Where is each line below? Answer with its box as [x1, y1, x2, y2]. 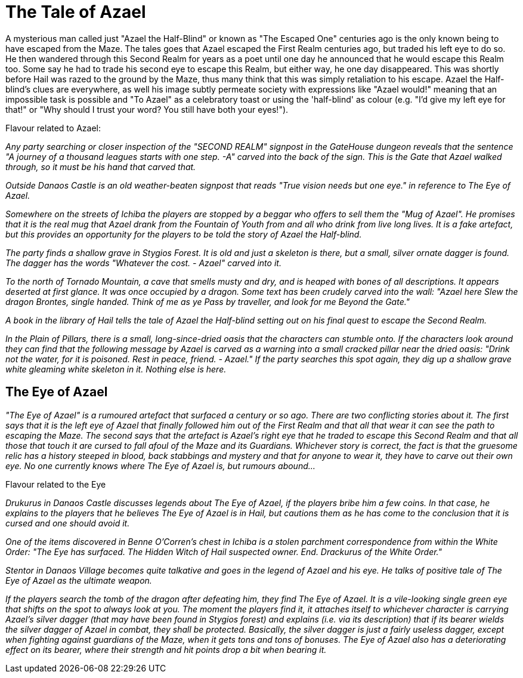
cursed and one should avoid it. [5, 517, 130, 528]
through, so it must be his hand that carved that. [5, 161, 196, 172]
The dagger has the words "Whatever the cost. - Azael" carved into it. [5, 257, 281, 268]
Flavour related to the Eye [5, 479, 106, 489]
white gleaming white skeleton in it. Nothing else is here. [5, 363, 227, 374]
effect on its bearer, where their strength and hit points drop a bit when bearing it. [5, 644, 327, 655]
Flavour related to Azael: [5, 122, 101, 133]
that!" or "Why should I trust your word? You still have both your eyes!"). [5, 104, 289, 115]
